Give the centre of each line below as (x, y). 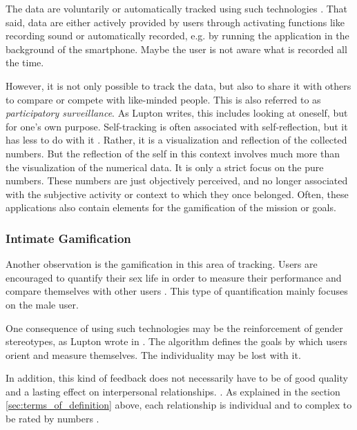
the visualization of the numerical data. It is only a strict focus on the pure (165, 167)
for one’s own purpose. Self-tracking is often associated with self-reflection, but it (177, 126)
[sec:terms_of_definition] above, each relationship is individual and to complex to (179, 405)
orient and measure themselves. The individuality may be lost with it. (153, 354)
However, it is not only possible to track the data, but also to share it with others (178, 85)
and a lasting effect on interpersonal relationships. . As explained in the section (173, 391)
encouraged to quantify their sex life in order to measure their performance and (174, 277)
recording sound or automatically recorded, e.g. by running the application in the (177, 36)
